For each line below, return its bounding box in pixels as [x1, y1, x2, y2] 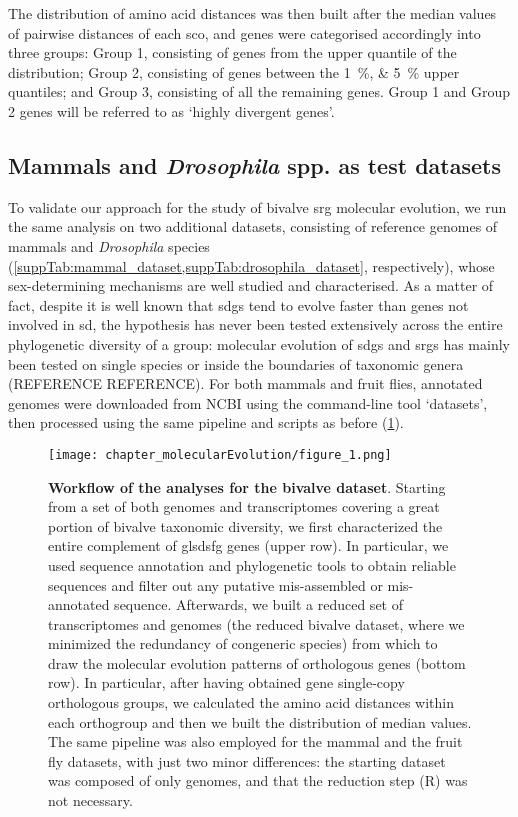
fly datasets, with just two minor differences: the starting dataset [48, 750, 446, 771]
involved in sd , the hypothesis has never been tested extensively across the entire [8, 314, 503, 335]
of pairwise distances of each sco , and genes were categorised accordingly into [8, 22, 481, 43]
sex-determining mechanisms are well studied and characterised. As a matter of [8, 275, 494, 296]
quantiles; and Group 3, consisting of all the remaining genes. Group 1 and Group [8, 81, 511, 102]
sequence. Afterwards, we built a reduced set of [114, 594, 403, 615]
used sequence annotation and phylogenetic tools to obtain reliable [48, 554, 456, 575]
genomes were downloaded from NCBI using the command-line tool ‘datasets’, [8, 392, 488, 413]
